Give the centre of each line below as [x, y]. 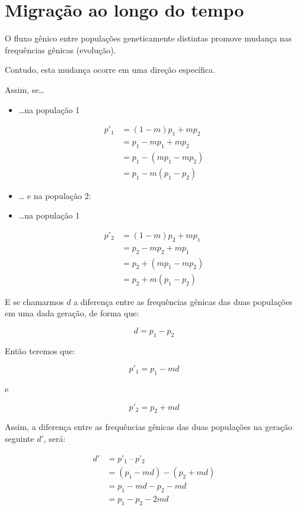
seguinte [20, 439]
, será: [55, 439]
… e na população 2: [55, 195]
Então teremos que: [40, 350]
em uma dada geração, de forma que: [72, 313]
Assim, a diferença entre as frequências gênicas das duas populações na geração [148, 427]
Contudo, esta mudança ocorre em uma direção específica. [110, 70]
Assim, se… [25, 89]
